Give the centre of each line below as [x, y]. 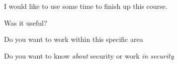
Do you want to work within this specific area [74, 39]
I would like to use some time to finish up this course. [86, 6]
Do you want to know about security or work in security [89, 55]
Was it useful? [26, 22]
